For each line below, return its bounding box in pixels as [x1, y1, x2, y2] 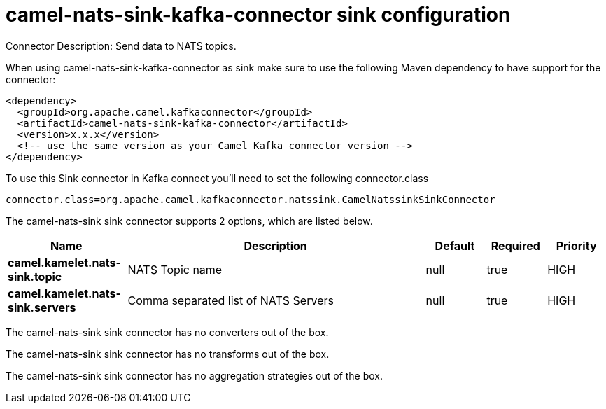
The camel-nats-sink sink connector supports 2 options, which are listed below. [6, 214, 373, 227]
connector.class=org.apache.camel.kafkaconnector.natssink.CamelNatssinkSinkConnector [6, 193, 495, 205]
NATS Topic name [127, 262, 223, 277]
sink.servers [8, 300, 76, 314]
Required [491, 238, 540, 253]
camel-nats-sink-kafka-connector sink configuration [6, 3, 511, 27]
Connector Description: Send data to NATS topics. [6, 39, 237, 52]
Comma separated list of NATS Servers [127, 293, 334, 307]
